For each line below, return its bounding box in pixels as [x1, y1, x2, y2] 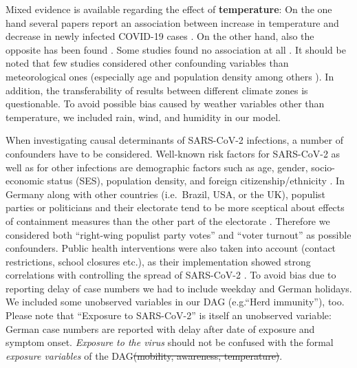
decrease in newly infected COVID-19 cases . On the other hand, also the [6, 29, 314, 43]
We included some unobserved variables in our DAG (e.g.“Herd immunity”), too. [6, 294, 345, 309]
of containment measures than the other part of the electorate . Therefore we [6, 213, 330, 228]
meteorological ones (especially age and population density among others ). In [6, 69, 334, 83]
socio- [311, 160, 335, 174]
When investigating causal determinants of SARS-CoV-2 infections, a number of [6, 133, 343, 147]
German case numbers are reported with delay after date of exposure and [6, 321, 315, 336]
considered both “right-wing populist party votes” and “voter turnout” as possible [6, 227, 351, 241]
